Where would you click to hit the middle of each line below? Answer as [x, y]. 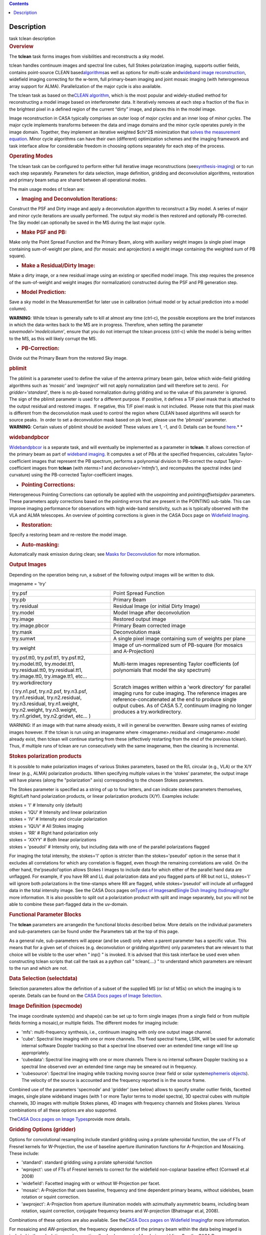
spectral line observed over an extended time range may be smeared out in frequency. [109, 1067]
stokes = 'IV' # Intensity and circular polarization [58, 819]
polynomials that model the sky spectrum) [162, 670]
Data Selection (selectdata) [43, 979]
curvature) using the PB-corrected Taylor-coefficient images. [71, 475]
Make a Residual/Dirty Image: [58, 266]
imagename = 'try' [28, 583]
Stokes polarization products [45, 756]
